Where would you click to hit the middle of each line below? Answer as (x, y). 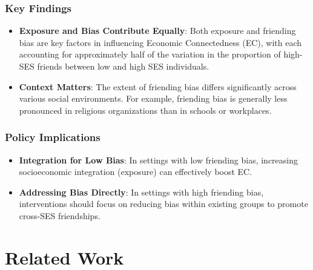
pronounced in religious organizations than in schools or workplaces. (145, 110)
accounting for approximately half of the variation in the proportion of (150, 54)
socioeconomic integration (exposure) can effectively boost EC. (136, 172)
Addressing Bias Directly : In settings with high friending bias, (141, 192)
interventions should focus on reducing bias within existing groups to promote (163, 204)
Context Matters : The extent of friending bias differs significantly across (158, 86)
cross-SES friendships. (60, 215)
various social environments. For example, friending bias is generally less (153, 98)
